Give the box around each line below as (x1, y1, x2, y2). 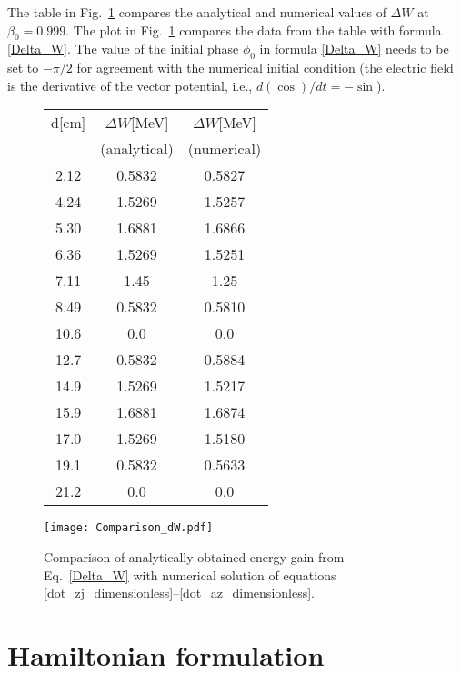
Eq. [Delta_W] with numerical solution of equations (44, 565, 336, 584)
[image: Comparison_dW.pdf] (44, 521, 214, 535)
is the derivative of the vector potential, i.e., (7, 75, 253, 94)
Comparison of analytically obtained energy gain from (44, 548, 345, 567)
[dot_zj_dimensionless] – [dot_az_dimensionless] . (44, 583, 315, 602)
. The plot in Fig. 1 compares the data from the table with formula (65, 20, 442, 39)
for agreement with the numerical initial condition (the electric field (76, 58, 454, 77)
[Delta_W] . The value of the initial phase (7, 39, 239, 58)
